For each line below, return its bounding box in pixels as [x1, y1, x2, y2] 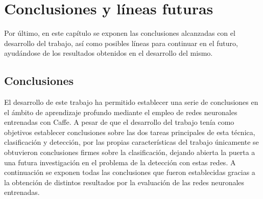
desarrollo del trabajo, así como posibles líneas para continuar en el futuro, [4, 37, 238, 48]
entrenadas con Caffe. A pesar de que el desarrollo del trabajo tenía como [4, 117, 234, 127]
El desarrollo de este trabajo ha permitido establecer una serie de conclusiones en [4, 97, 258, 107]
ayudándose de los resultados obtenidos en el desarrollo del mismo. [4, 48, 213, 58]
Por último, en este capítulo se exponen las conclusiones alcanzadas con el [4, 28, 235, 38]
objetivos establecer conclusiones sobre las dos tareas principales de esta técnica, [4, 126, 255, 137]
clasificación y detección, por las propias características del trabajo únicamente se [4, 137, 259, 147]
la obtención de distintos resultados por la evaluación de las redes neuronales [4, 176, 245, 187]
